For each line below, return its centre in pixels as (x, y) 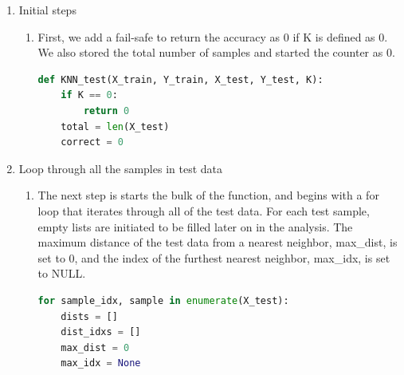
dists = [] (89, 316)
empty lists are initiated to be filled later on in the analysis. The (195, 226)
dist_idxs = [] (101, 332)
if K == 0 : (89, 95)
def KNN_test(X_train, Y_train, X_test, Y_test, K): (180, 79)
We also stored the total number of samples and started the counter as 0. (216, 52)
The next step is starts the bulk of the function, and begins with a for (208, 195)
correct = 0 (92, 142)
